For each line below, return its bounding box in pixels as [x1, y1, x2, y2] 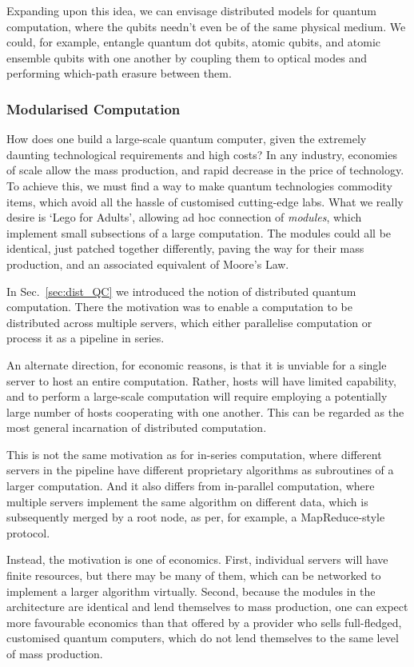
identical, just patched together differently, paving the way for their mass [6, 240, 364, 257]
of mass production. [6, 645, 103, 661]
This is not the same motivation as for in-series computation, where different [6, 445, 382, 462]
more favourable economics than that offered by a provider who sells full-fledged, [6, 613, 402, 630]
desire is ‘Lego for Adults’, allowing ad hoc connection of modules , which [6, 209, 362, 226]
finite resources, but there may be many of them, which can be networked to [6, 567, 381, 584]
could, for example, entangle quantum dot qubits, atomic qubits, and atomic [6, 34, 381, 50]
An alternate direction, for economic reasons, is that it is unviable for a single [6, 356, 387, 373]
